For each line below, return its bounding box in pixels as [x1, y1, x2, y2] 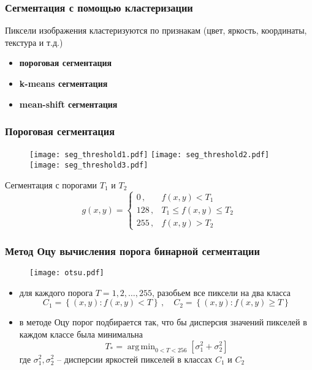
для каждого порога [19, 286, 93, 298]
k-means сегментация [19, 77, 108, 89]
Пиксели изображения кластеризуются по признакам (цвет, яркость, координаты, [5, 24, 307, 37]
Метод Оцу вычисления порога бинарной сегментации [5, 243, 260, 258]
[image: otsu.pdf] [29, 268, 104, 278]
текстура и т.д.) [5, 35, 63, 48]
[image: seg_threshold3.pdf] [29, 161, 148, 170]
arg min [127, 342, 155, 351]
